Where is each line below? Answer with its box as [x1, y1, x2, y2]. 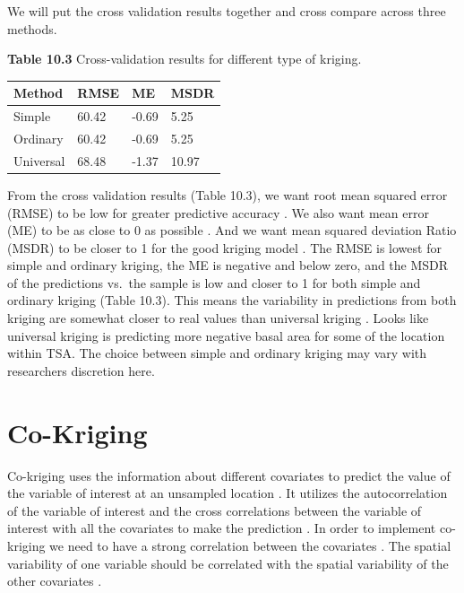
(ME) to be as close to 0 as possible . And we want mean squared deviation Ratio [7, 221, 457, 240]
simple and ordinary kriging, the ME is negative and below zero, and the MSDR [7, 256, 449, 275]
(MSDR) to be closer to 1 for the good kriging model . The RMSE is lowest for [7, 238, 442, 257]
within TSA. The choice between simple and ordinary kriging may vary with [7, 344, 427, 362]
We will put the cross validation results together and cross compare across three [7, 2, 446, 20]
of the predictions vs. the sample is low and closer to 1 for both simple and [7, 273, 421, 292]
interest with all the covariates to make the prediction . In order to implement [7, 519, 436, 537]
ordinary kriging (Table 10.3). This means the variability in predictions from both [7, 291, 457, 310]
